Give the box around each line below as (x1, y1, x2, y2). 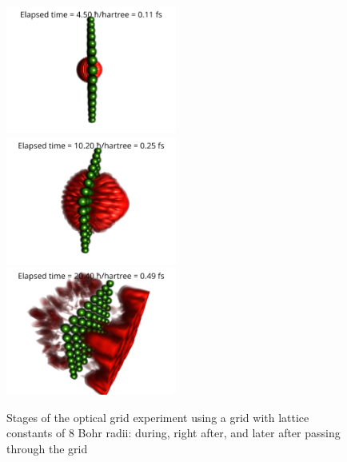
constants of (6, 424, 66, 441)
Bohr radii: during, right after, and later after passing (78, 424, 341, 441)
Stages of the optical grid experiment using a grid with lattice (6, 408, 309, 425)
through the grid (6, 440, 88, 456)
